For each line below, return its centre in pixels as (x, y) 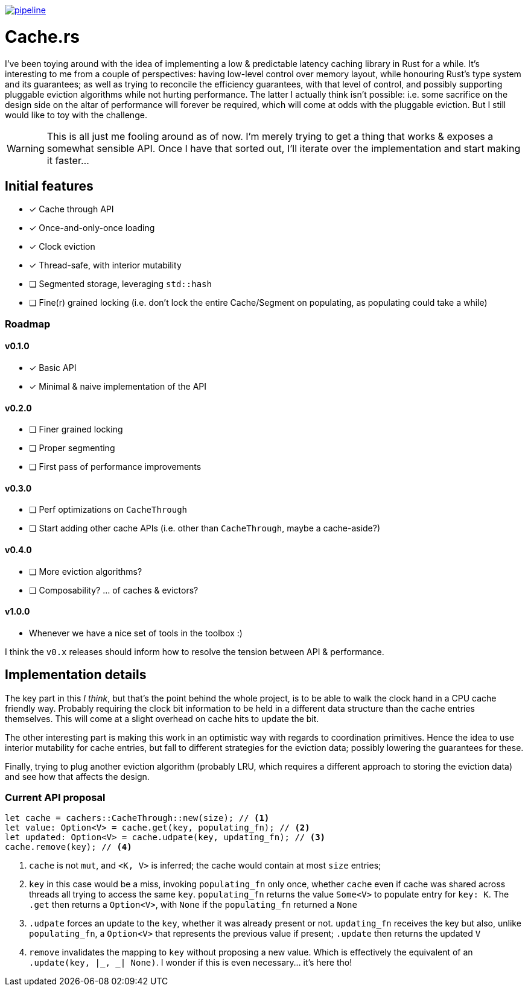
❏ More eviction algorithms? (86, 571)
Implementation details (76, 675)
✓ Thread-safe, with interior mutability (105, 265)
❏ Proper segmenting (72, 448)
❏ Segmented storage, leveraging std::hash (120, 284)
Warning (26, 148)
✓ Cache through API (72, 209)
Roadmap (28, 324)
